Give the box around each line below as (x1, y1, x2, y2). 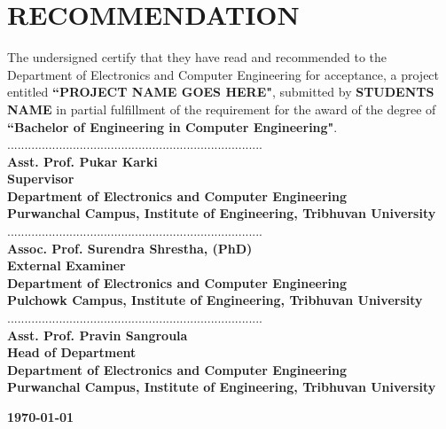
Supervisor (7, 169, 74, 188)
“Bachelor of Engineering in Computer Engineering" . (7, 117, 338, 136)
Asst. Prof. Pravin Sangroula (7, 325, 188, 344)
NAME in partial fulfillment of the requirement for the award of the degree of (7, 99, 436, 118)
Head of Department (7, 343, 137, 362)
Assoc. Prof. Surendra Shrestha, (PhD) (7, 238, 253, 257)
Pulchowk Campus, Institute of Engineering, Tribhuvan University (7, 291, 423, 309)
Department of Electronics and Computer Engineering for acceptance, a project (7, 65, 440, 83)
